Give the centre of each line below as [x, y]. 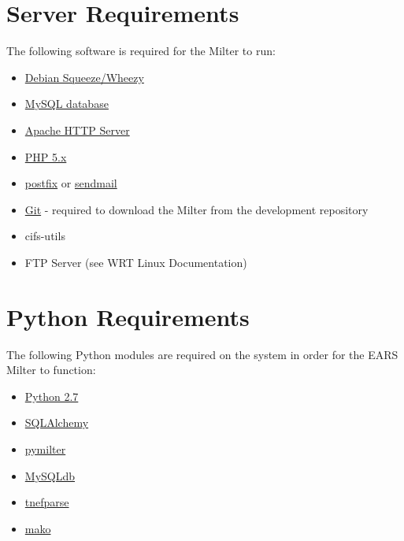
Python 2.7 [52, 396]
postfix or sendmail [71, 183]
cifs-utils [45, 236]
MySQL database [67, 104]
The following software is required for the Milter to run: [141, 51]
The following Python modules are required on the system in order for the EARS [202, 354]
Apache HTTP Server [77, 130]
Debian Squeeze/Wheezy [84, 77]
